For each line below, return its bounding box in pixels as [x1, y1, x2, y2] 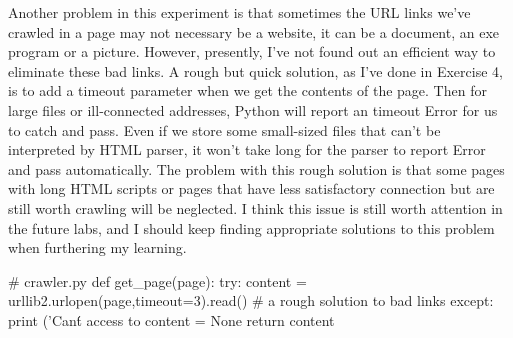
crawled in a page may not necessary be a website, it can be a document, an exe [8, 21, 500, 42]
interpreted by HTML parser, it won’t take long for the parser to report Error [8, 139, 486, 160]
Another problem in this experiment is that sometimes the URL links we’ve [8, 2, 471, 22]
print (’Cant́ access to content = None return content [8, 309, 335, 330]
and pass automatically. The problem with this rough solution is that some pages [8, 158, 505, 179]
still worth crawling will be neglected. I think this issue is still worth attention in [8, 197, 503, 218]
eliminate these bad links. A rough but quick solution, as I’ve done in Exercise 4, [8, 60, 503, 81]
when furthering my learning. [8, 237, 187, 258]
